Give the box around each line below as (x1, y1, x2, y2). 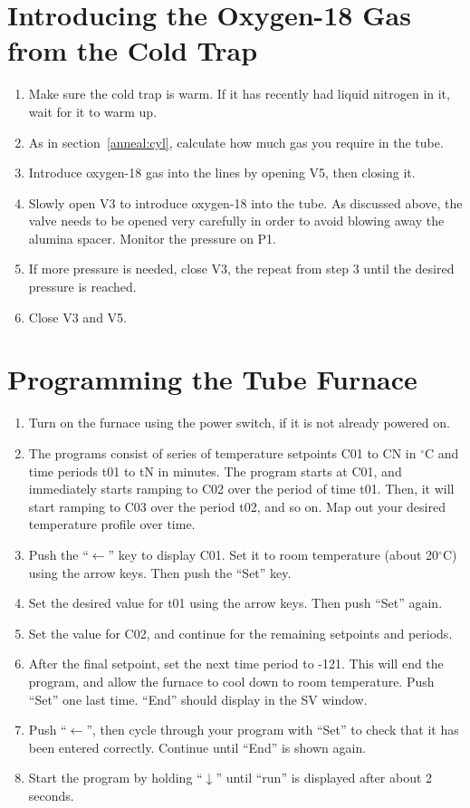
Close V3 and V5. (28, 307, 127, 326)
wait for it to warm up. (28, 101, 158, 120)
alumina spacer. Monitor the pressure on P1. (28, 228, 277, 247)
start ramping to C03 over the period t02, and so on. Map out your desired (28, 496, 446, 515)
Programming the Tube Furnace (7, 361, 417, 398)
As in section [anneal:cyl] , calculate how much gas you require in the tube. (28, 132, 444, 151)
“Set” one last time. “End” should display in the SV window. (28, 689, 368, 708)
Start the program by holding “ (28, 768, 203, 787)
